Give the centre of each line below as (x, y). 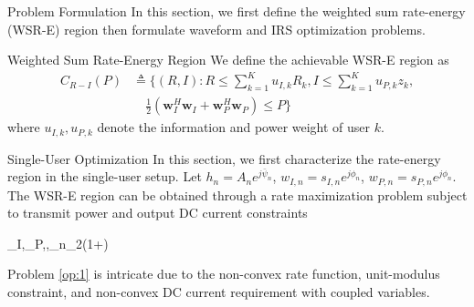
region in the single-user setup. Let (105, 176)
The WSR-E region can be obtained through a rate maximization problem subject (237, 194)
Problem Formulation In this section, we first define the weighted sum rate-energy (237, 11)
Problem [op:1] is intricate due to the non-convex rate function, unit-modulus (224, 274)
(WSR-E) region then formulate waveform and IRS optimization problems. (216, 29)
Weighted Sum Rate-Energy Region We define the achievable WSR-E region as (228, 60)
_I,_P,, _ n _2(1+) (58, 243)
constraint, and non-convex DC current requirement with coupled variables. (219, 292)
